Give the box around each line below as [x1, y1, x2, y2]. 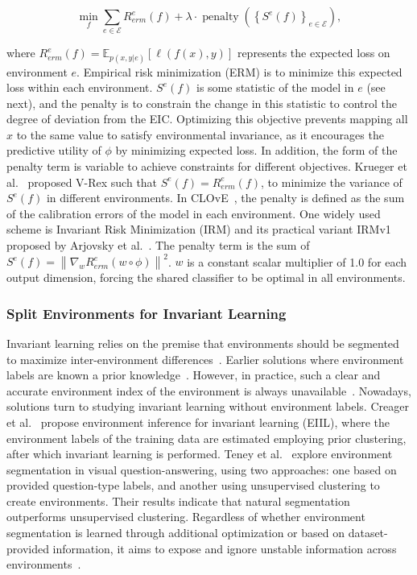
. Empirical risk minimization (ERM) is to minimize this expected [76, 63, 403, 80]
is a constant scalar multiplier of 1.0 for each [187, 253, 407, 270]
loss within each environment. [6, 79, 153, 96]
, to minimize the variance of [261, 173, 403, 190]
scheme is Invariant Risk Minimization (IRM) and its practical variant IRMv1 [6, 221, 391, 238]
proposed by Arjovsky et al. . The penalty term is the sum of [6, 237, 310, 254]
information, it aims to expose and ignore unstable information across [52, 540, 397, 556]
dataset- [348, 524, 388, 541]
